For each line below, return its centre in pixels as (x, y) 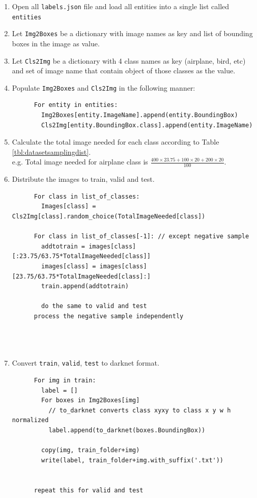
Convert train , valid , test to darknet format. (85, 363)
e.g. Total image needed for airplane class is (80, 162)
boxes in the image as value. (56, 43)
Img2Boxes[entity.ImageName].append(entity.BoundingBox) (140, 115)
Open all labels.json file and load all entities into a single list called (121, 6)
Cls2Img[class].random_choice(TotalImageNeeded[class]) (109, 217)
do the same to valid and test (94, 306)
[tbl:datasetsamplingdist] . (51, 151)
